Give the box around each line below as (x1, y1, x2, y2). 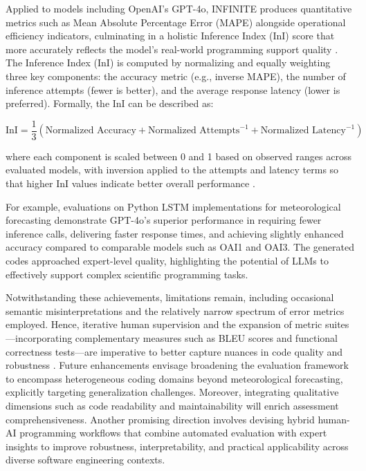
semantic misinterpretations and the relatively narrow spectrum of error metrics (6, 303, 345, 318)
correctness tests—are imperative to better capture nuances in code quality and (6, 344, 343, 358)
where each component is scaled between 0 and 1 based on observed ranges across (6, 148, 351, 163)
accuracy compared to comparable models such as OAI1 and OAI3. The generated (6, 240, 354, 254)
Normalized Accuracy (45, 126, 136, 136)
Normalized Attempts (148, 126, 240, 136)
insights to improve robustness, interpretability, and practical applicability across (6, 439, 349, 453)
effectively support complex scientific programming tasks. (6, 267, 248, 281)
